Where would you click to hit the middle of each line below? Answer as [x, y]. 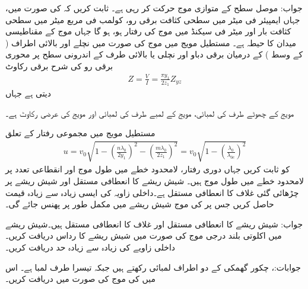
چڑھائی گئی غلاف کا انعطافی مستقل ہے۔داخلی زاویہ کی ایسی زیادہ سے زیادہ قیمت [152, 192]
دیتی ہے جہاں [28, 93]
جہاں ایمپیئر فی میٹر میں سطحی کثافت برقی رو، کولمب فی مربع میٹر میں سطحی [153, 19]
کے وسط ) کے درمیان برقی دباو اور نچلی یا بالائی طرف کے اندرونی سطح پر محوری [154, 54]
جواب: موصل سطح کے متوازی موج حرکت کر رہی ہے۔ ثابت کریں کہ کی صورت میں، [154, 8]
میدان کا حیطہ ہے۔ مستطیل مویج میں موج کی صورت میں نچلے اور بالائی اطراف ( [151, 42]
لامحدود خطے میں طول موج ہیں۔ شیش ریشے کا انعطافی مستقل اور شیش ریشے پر [155, 181]
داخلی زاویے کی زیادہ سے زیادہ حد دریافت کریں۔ [91, 247]
